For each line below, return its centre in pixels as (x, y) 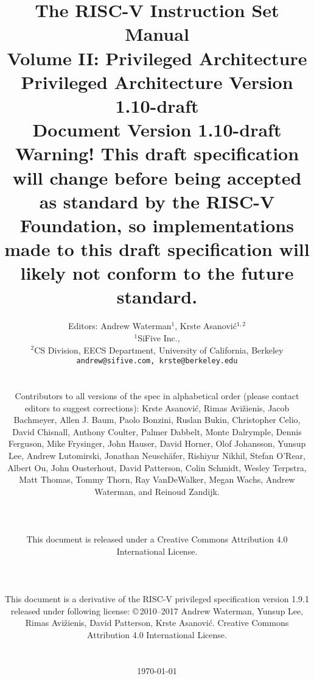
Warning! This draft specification (157, 153)
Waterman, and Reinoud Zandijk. (157, 491)
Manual (157, 34)
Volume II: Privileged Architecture (157, 58)
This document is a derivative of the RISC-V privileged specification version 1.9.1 (157, 599)
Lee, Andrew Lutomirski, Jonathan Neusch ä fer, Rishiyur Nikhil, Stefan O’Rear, (157, 455)
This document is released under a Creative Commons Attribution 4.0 (157, 539)
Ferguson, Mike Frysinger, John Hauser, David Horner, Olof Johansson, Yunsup (157, 443)
